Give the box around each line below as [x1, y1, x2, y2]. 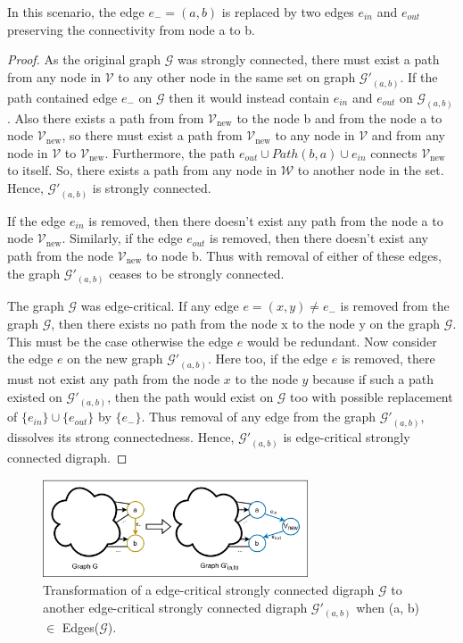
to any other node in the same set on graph [118, 67, 356, 86]
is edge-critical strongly [283, 428, 410, 447]
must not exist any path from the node [7, 370, 220, 388]
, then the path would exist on [107, 387, 274, 405]
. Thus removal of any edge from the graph [141, 407, 376, 426]
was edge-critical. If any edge [80, 296, 239, 315]
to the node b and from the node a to [236, 108, 442, 127]
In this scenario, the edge [7, 3, 145, 21]
